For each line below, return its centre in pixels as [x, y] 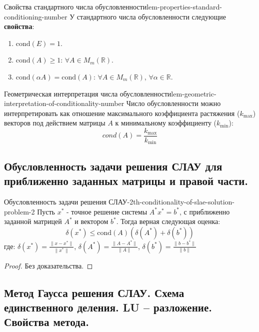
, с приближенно [205, 211]
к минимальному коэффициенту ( [166, 123]
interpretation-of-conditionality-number [64, 103]
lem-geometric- [194, 93]
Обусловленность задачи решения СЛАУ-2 [69, 202]
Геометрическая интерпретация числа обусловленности [88, 93]
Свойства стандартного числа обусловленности [75, 6]
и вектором [91, 221]
